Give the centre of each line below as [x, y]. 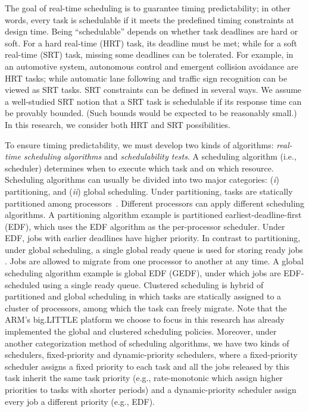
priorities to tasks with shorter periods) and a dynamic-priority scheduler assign [151, 389]
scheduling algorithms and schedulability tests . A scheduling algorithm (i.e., [160, 156]
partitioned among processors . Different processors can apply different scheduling [155, 203]
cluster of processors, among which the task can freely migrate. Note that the [146, 308]
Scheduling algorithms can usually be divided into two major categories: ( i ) [142, 180]
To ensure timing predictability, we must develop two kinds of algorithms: [139, 144]
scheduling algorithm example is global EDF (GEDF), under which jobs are [143, 273]
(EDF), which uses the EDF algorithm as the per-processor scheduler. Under [145, 226]
